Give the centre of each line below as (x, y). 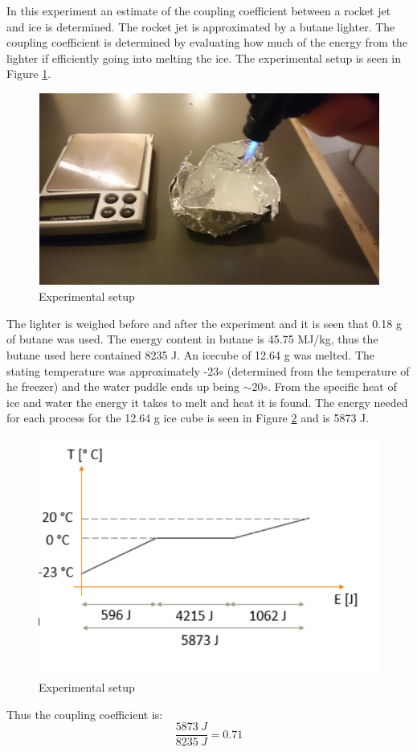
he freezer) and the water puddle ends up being (123, 386)
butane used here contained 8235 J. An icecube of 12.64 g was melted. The (191, 355)
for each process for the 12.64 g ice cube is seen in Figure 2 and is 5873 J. (188, 418)
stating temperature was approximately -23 (113, 370)
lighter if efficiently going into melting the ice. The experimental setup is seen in (204, 58)
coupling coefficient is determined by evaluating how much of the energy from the (207, 42)
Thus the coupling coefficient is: (85, 714)
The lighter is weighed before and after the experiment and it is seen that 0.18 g (204, 323)
